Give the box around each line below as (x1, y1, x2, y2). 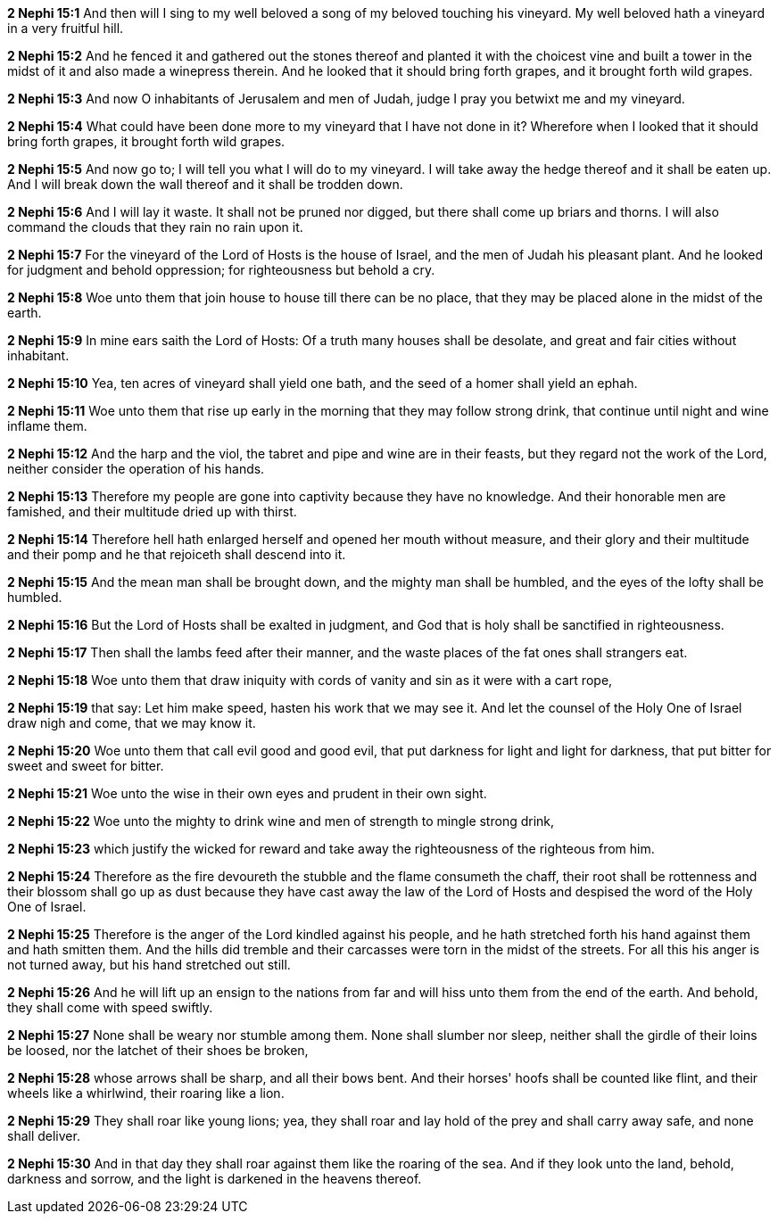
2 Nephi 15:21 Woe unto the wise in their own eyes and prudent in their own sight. (7, 786, 487, 801)
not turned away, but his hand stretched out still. (7, 957, 291, 972)
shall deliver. (7, 1128, 80, 1143)
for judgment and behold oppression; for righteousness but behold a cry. (7, 262, 435, 277)
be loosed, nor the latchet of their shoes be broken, (7, 1043, 309, 1058)
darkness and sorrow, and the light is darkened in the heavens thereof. (7, 1171, 422, 1186)
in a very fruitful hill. (7, 21, 124, 36)
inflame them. (7, 418, 87, 433)
